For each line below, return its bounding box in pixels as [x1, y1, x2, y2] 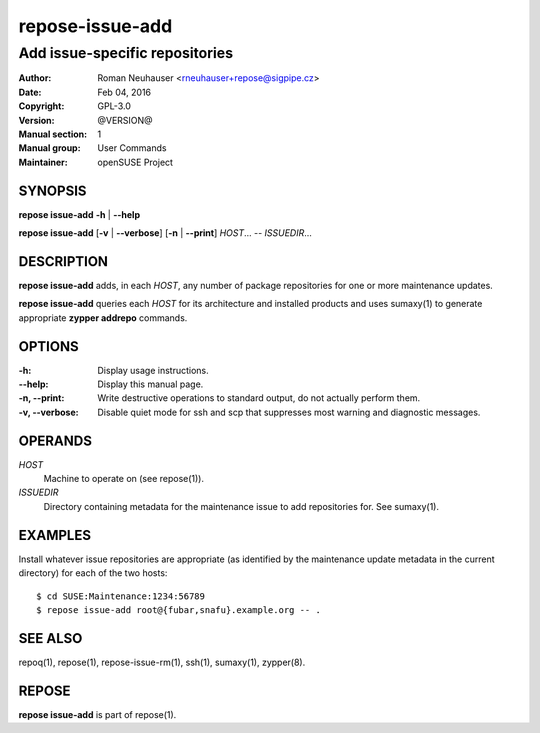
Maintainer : [18, 156, 69, 168]
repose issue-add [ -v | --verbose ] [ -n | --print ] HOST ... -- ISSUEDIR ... [18, 227, 312, 239]
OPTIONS [18, 338, 79, 355]
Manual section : [18, 128, 88, 140]
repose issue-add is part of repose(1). [18, 708, 177, 720]
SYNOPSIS [18, 182, 87, 199]
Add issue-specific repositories [18, 44, 234, 62]
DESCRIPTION [18, 253, 109, 270]
